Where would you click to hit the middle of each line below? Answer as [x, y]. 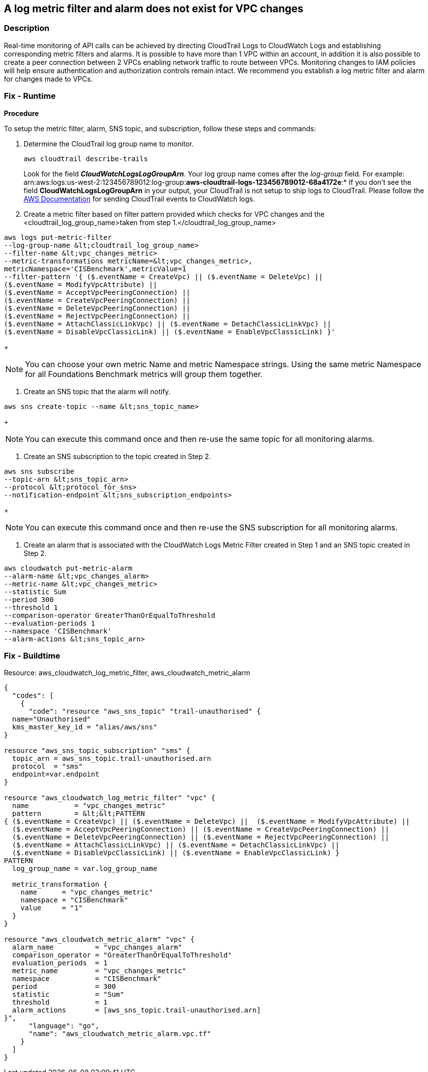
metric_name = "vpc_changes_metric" [99, 971]
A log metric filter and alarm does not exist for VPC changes [154, 9]
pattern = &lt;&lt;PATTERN [78, 814]
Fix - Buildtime [32, 655]
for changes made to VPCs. [48, 79]
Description [27, 28]
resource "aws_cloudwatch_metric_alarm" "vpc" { [99, 940]
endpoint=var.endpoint [56, 774]
